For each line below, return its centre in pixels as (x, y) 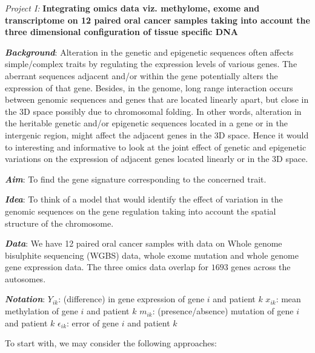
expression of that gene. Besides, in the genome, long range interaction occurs (149, 87)
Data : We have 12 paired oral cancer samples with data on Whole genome (144, 243)
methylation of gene (41, 311)
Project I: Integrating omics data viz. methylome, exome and (132, 8)
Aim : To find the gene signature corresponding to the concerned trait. (136, 179)
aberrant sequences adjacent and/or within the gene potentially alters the (141, 75)
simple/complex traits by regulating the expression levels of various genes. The (151, 64)
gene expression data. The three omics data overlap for (107, 267)
